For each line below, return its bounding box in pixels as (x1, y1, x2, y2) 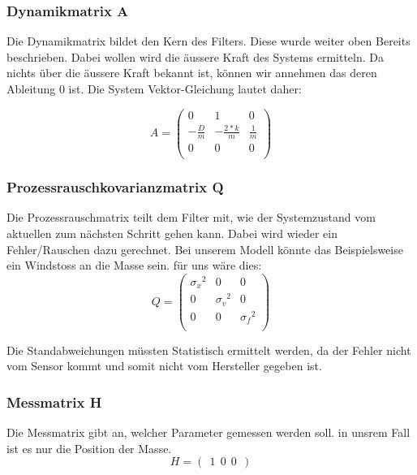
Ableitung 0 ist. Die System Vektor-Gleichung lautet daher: (6, 80, 302, 97)
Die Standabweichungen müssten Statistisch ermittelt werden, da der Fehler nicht (6, 341, 411, 358)
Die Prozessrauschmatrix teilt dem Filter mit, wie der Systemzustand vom (6, 209, 376, 226)
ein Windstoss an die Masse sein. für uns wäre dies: (6, 257, 262, 274)
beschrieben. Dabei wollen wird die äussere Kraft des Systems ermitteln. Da (6, 48, 384, 65)
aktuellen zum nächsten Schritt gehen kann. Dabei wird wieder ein (6, 224, 337, 241)
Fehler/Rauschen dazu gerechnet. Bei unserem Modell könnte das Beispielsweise (6, 240, 403, 257)
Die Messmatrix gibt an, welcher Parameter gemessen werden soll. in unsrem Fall (6, 423, 411, 440)
